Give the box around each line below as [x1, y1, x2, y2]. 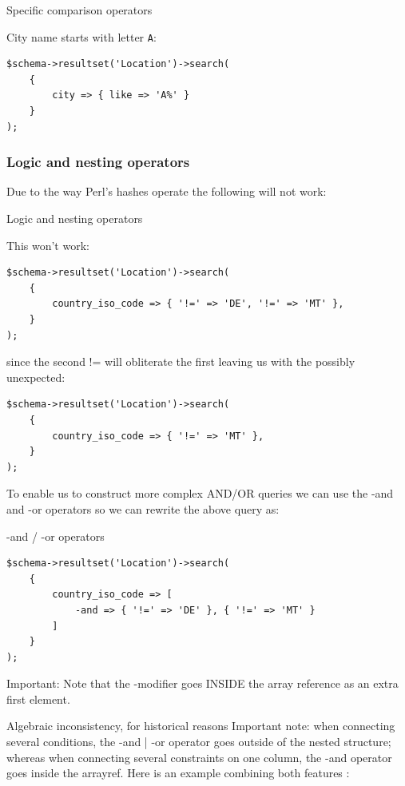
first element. [6, 690, 70, 707]
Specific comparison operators [6, 2, 153, 18]
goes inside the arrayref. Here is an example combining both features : [6, 764, 350, 781]
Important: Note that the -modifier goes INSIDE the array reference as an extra [6, 675, 399, 692]
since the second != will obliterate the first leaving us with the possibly [6, 353, 355, 370]
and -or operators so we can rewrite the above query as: [6, 500, 280, 517]
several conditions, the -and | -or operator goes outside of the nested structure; [6, 733, 391, 750]
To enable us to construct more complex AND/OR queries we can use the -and [6, 485, 394, 502]
